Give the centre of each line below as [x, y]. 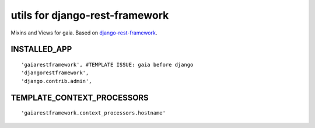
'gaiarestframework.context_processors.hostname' [94, 113]
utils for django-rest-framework [90, 15]
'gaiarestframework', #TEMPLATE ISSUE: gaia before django [107, 65]
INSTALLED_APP [41, 49]
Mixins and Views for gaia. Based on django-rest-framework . [84, 33]
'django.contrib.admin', [57, 81]
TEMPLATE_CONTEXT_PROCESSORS [80, 97]
